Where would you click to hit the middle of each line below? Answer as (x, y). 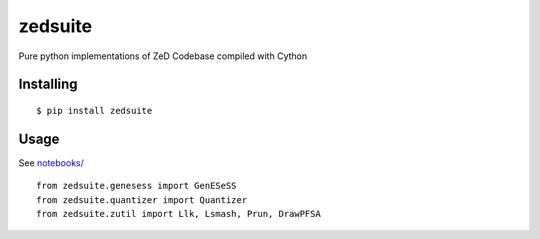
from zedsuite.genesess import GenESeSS (136, 186)
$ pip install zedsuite (94, 110)
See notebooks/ (51, 162)
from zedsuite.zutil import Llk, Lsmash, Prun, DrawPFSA (179, 214)
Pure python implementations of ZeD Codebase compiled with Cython (163, 56)
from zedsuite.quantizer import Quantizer (142, 199)
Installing (48, 84)
